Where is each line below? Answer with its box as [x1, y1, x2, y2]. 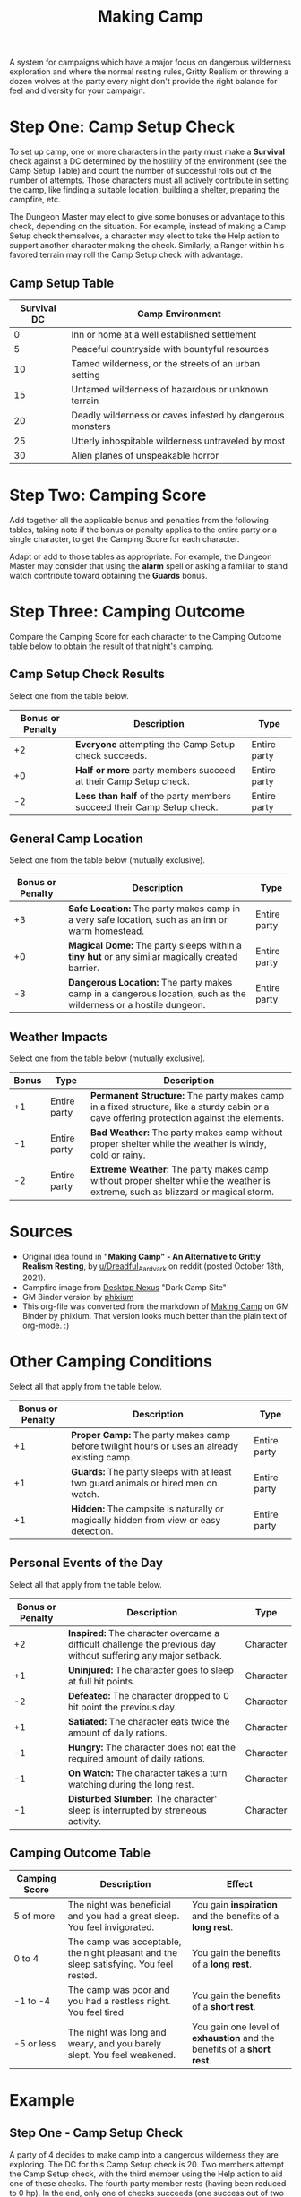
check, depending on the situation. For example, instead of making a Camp [9, 221, 287, 232]
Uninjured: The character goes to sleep [67, 1664, 235, 1676]
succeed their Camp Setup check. [75, 800, 219, 813]
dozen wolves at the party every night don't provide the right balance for [9, 76, 278, 87]
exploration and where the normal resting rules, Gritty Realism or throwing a [9, 66, 289, 77]
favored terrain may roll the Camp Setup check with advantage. [9, 249, 244, 261]
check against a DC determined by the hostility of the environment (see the [9, 156, 287, 167]
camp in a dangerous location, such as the [68, 987, 246, 1000]
